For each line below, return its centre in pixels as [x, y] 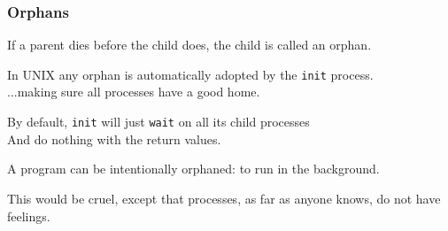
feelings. [29, 216]
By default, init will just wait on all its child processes [158, 122]
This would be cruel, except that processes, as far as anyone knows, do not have [224, 198]
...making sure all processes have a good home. [134, 92]
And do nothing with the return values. [114, 139]
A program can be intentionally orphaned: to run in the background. [193, 169]
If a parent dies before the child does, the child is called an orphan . [189, 45]
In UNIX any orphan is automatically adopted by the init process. [190, 74]
